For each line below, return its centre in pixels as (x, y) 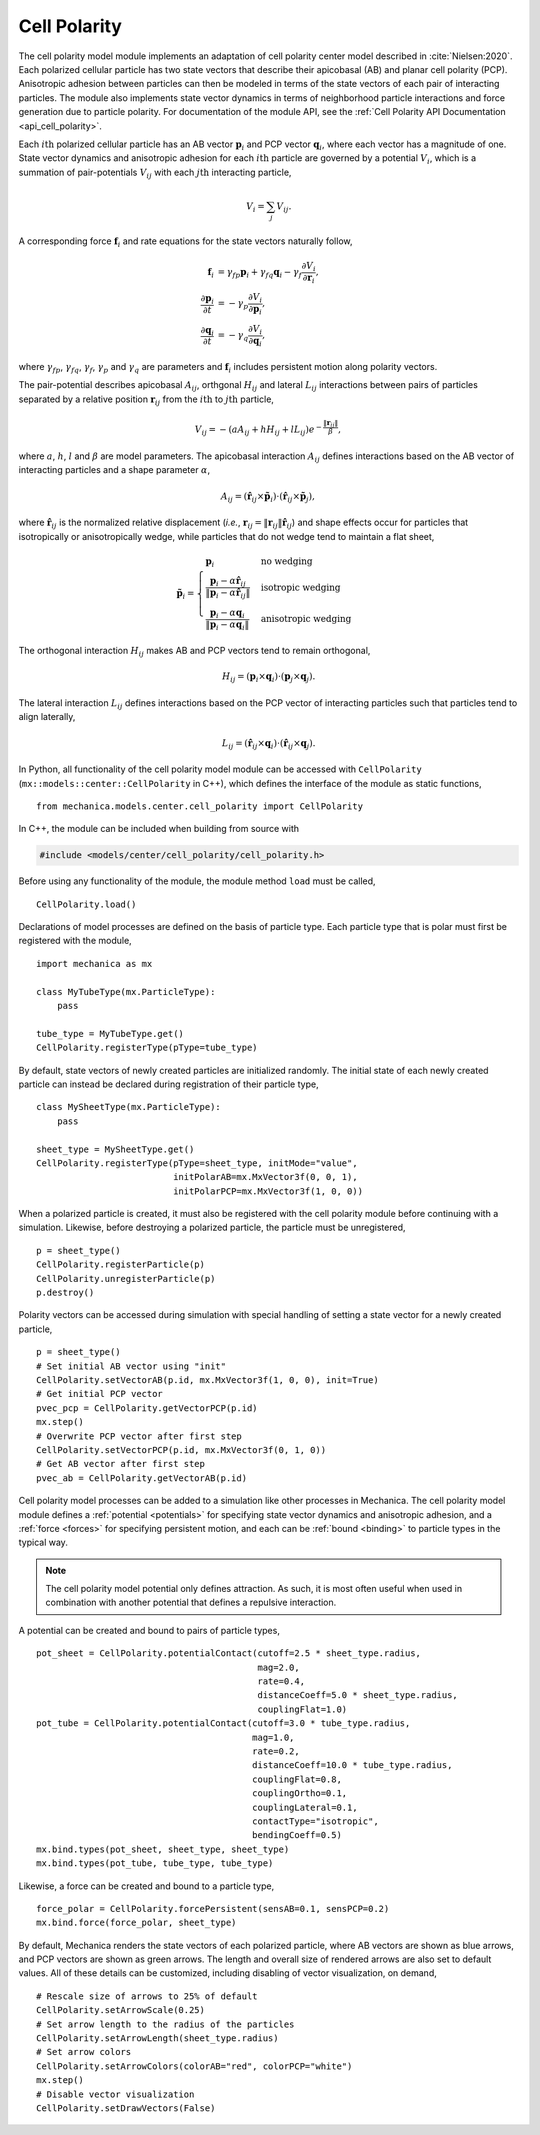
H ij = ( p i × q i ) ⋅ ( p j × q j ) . (268, 678)
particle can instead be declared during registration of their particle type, (168, 1084)
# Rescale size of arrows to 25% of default (147, 1996)
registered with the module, (75, 941)
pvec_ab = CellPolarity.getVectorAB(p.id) (142, 1478)
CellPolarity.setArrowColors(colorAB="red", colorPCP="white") (194, 2066)
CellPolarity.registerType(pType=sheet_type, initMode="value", (197, 1163)
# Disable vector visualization (115, 2094)
